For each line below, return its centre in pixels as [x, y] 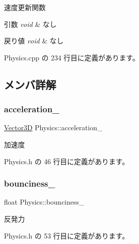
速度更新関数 [25, 7]
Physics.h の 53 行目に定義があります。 [67, 235]
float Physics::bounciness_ [44, 202]
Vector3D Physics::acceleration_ [53, 127]
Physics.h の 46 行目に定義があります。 [67, 161]
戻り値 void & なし [34, 41]
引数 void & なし [30, 24]
